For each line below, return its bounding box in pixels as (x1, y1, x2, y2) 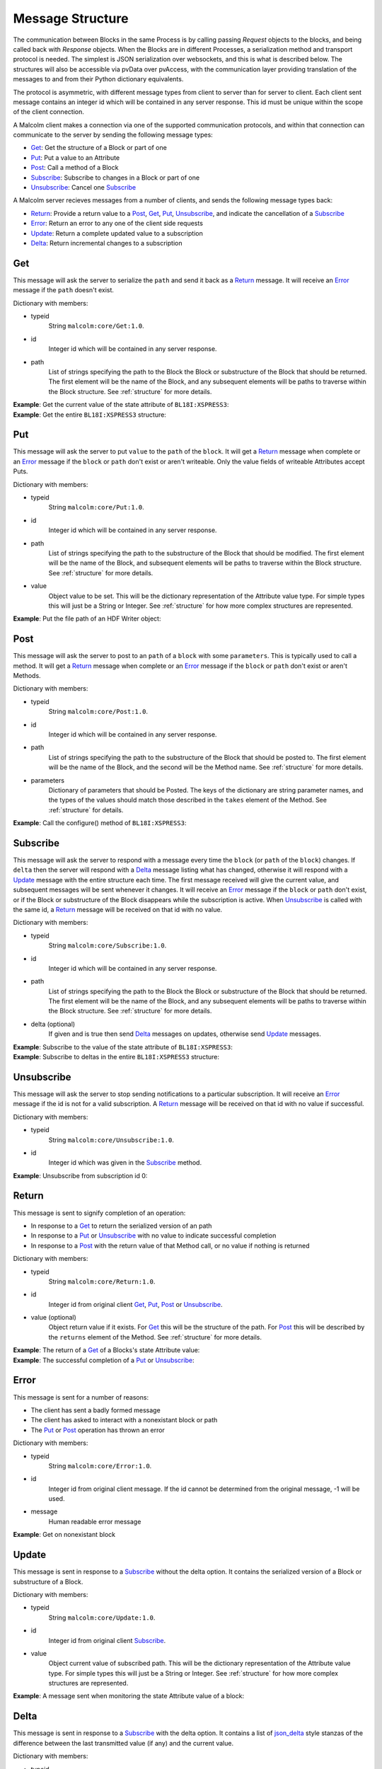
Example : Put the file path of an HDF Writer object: (13, 614, 161, 623)
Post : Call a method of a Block (30, 163, 119, 172)
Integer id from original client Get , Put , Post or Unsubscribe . (48, 1300, 223, 1308)
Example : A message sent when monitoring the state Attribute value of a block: (13, 1692, 244, 1700)
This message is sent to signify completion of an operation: (13, 1209, 186, 1217)
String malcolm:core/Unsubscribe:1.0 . (48, 1136, 175, 1144)
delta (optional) (30, 1020, 76, 1028)
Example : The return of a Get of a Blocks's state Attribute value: (13, 1346, 200, 1354)
